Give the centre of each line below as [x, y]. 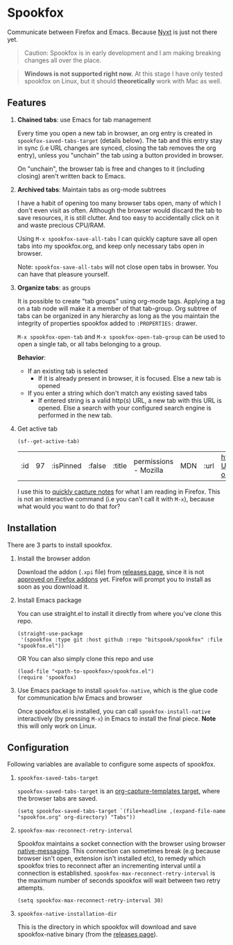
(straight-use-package [50, 633]
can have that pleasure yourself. [63, 274]
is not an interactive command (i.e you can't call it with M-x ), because [116, 499]
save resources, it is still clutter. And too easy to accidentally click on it [118, 217]
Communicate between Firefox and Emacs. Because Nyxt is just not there [112, 32]
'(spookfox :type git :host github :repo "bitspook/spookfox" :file [122, 639]
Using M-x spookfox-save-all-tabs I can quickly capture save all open [117, 238]
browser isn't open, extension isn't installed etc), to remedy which [111, 858]
